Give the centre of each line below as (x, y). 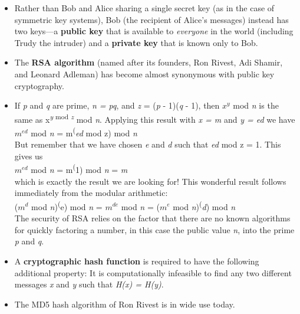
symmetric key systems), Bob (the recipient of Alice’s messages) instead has (151, 19)
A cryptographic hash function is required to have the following (137, 261)
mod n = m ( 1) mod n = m (79, 169)
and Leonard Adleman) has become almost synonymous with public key (144, 73)
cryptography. (39, 85)
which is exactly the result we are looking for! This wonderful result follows (150, 181)
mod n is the (256, 105)
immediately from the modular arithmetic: (91, 193)
